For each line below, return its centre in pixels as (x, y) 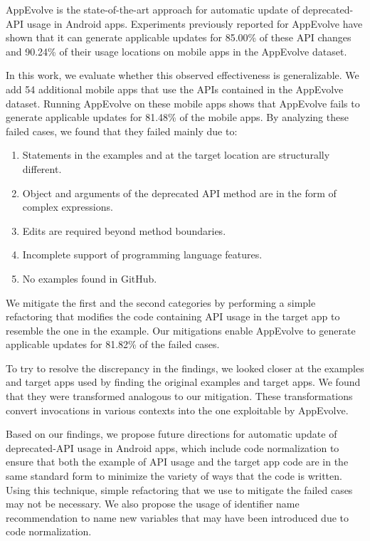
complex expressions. (68, 207)
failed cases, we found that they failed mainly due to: (122, 131)
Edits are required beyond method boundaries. (124, 230)
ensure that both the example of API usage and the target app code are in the (177, 462)
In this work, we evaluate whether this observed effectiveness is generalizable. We (183, 75)
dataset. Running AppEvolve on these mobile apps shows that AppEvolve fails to (183, 103)
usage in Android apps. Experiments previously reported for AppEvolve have (195, 23)
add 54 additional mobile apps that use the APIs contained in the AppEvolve (175, 89)
